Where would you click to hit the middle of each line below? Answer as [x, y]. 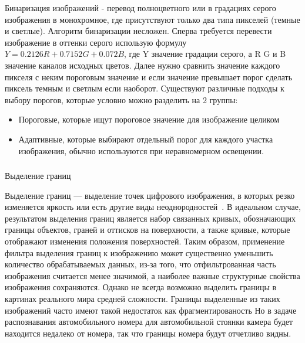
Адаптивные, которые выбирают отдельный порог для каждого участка [146, 139]
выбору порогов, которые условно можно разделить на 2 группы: [121, 99]
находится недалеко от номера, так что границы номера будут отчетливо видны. [148, 333]
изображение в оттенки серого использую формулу [96, 42]
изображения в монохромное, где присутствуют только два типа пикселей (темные [152, 19]
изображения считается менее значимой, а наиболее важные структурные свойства [152, 275]
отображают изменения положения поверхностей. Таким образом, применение [145, 241]
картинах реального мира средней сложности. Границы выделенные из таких [143, 298]
